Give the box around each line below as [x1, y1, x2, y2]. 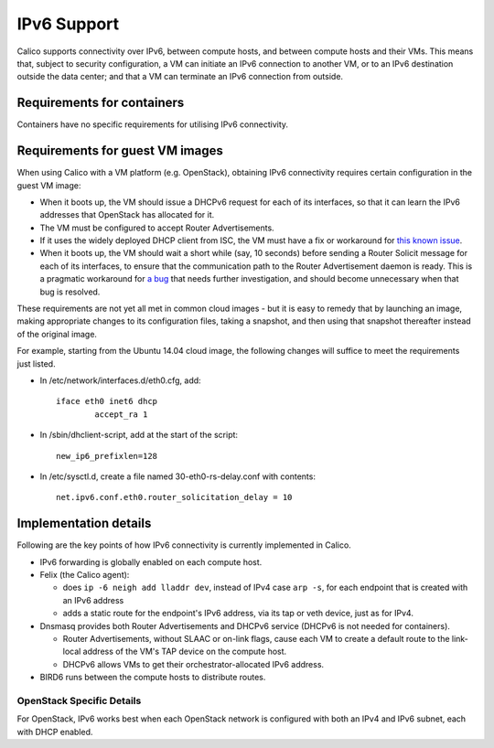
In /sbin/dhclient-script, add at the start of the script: [39, 430, 238, 441]
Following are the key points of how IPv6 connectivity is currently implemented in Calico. [16, 540, 351, 550]
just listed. [16, 358, 56, 369]
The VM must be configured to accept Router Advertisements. [39, 222, 274, 233]
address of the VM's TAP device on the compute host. [82, 646, 287, 657]
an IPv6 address [62, 594, 124, 605]
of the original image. [16, 328, 98, 339]
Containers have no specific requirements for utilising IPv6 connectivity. [16, 119, 288, 130]
